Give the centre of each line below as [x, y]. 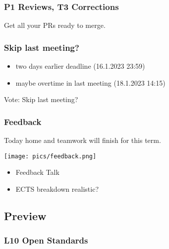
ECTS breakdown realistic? [57, 188]
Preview [25, 215]
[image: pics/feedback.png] [50, 156]
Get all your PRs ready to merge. [55, 25]
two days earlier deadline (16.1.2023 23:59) [80, 66]
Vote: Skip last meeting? [41, 99]
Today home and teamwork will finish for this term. [83, 140]
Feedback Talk [37, 172]
